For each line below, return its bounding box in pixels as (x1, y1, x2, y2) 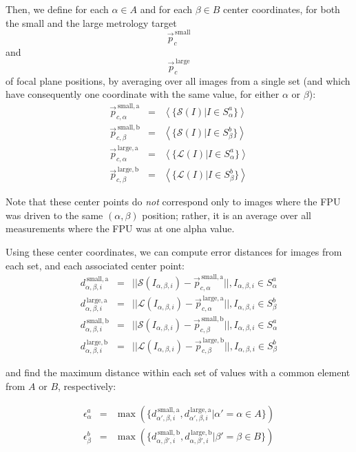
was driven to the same (6, 207, 103, 222)
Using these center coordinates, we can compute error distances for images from (6, 244, 342, 258)
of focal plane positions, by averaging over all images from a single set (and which (6, 73, 350, 88)
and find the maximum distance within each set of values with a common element (6, 365, 350, 380)
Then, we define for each (6, 2, 109, 16)
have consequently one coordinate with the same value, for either (6, 87, 280, 101)
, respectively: (58, 378, 116, 393)
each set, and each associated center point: (6, 258, 185, 272)
